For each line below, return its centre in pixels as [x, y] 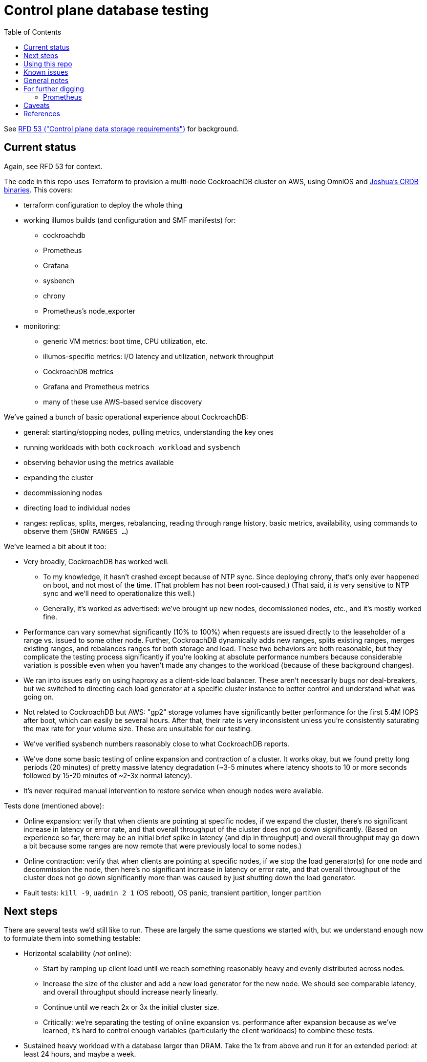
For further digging [54, 88]
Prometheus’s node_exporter [89, 311]
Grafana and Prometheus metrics [96, 386]
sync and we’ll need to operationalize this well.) [119, 593]
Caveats [37, 105]
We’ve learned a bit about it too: [55, 546]
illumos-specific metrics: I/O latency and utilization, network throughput [158, 356]
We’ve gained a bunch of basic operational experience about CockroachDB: [126, 417]
